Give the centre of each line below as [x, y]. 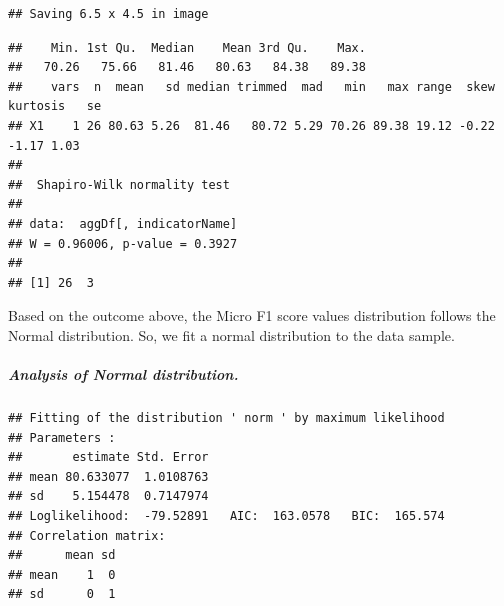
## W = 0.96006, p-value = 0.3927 [123, 243]
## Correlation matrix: [87, 535]
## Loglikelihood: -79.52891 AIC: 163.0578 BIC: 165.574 [226, 516]
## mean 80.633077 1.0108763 [108, 476]
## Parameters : [62, 437]
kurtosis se [55, 106]
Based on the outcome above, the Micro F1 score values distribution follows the [252, 315]
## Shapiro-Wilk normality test [119, 184]
